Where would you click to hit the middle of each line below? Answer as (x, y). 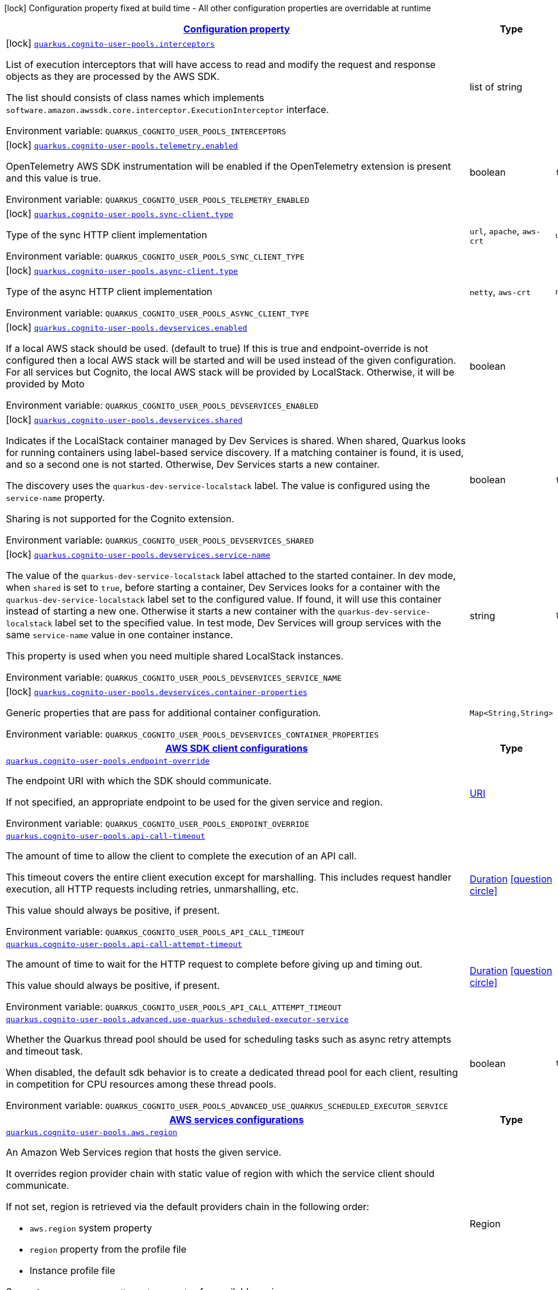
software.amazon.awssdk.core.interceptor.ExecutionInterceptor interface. (167, 109)
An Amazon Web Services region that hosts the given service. (144, 1152)
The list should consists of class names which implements (135, 98)
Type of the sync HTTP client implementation (107, 235)
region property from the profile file (108, 1249)
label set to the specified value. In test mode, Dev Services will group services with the (248, 623)
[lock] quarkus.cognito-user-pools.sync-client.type (120, 214)
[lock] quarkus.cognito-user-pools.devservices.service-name (138, 554)
